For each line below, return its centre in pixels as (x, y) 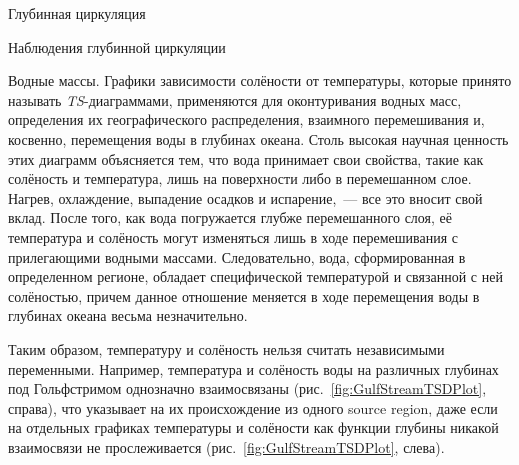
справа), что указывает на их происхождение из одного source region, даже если (253, 407)
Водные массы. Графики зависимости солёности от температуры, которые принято (260, 80)
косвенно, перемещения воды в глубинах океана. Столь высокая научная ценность (258, 138)
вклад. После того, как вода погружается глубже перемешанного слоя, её (230, 217)
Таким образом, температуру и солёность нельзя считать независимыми (226, 348)
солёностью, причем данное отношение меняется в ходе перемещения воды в (244, 295)
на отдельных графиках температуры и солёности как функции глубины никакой (253, 427)
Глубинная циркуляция (77, 13)
